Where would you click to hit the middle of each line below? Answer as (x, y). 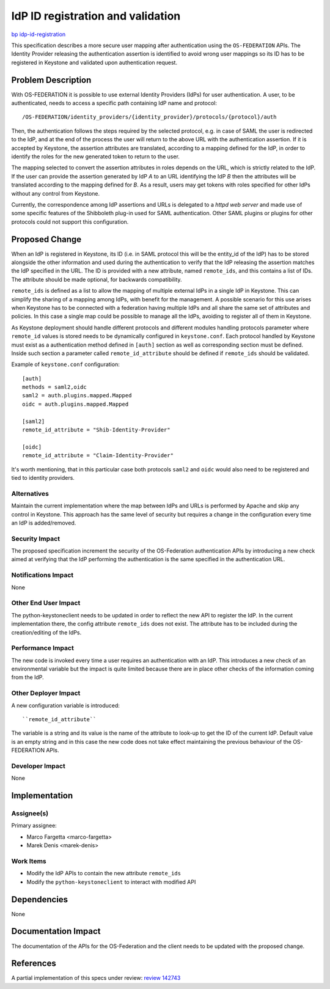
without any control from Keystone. (56, 193)
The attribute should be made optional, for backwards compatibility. (97, 279)
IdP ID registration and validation (96, 16)
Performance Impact (43, 648)
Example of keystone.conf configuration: (66, 364)
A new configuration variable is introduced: (66, 705)
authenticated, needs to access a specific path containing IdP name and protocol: (114, 103)
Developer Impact (38, 766)
